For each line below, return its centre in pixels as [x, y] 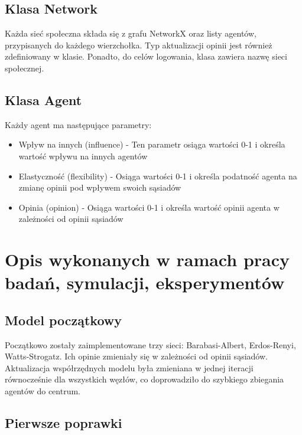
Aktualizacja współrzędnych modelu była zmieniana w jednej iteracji [129, 367]
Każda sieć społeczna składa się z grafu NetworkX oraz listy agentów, [131, 33]
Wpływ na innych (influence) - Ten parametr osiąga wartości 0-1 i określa [152, 144]
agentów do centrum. [43, 391]
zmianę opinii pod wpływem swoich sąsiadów [100, 187]
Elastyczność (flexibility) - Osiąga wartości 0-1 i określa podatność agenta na [158, 176]
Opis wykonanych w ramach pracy [147, 259]
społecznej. [25, 68]
